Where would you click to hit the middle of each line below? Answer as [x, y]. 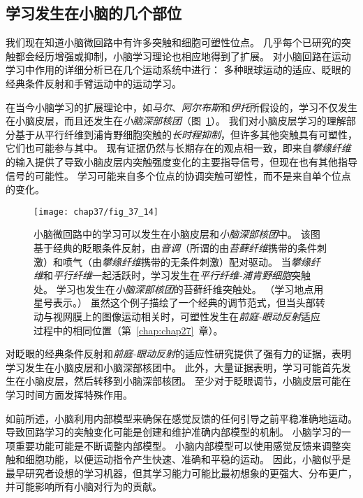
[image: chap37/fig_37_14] [96, 212]
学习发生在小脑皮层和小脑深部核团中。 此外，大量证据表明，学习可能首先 [173, 367]
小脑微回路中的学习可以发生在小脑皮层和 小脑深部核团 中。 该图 [177, 234]
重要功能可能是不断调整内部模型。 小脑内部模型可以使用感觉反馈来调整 [178, 445]
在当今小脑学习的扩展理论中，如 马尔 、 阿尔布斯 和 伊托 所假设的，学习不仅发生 [181, 107]
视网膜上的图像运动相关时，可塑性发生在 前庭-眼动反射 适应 [187, 316]
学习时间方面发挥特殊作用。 [69, 394]
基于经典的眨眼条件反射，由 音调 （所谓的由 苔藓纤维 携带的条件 [175, 247]
